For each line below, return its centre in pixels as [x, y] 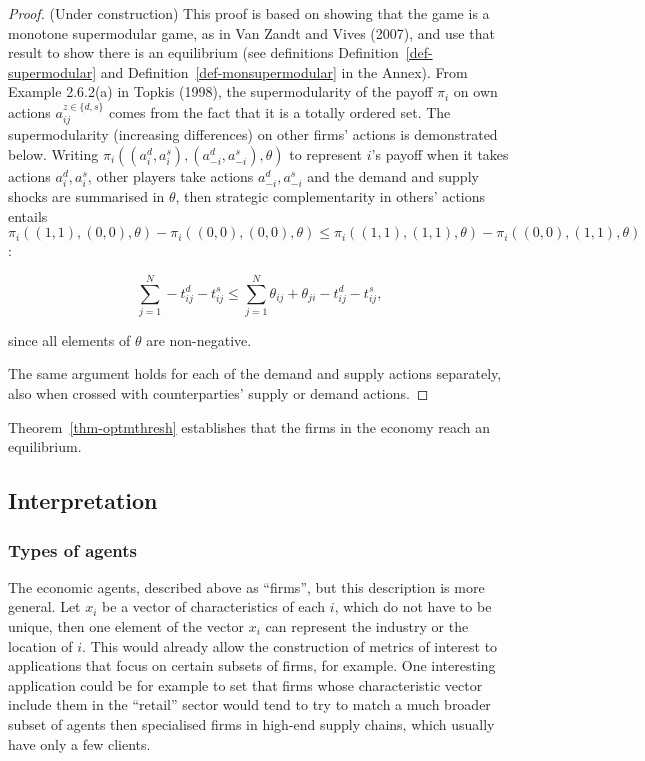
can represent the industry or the [367, 626]
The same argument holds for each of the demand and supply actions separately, [255, 373]
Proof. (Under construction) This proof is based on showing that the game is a [249, 13]
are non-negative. [199, 339]
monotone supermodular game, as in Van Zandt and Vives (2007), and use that [251, 32]
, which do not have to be [413, 606]
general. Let [44, 606]
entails [28, 215]
